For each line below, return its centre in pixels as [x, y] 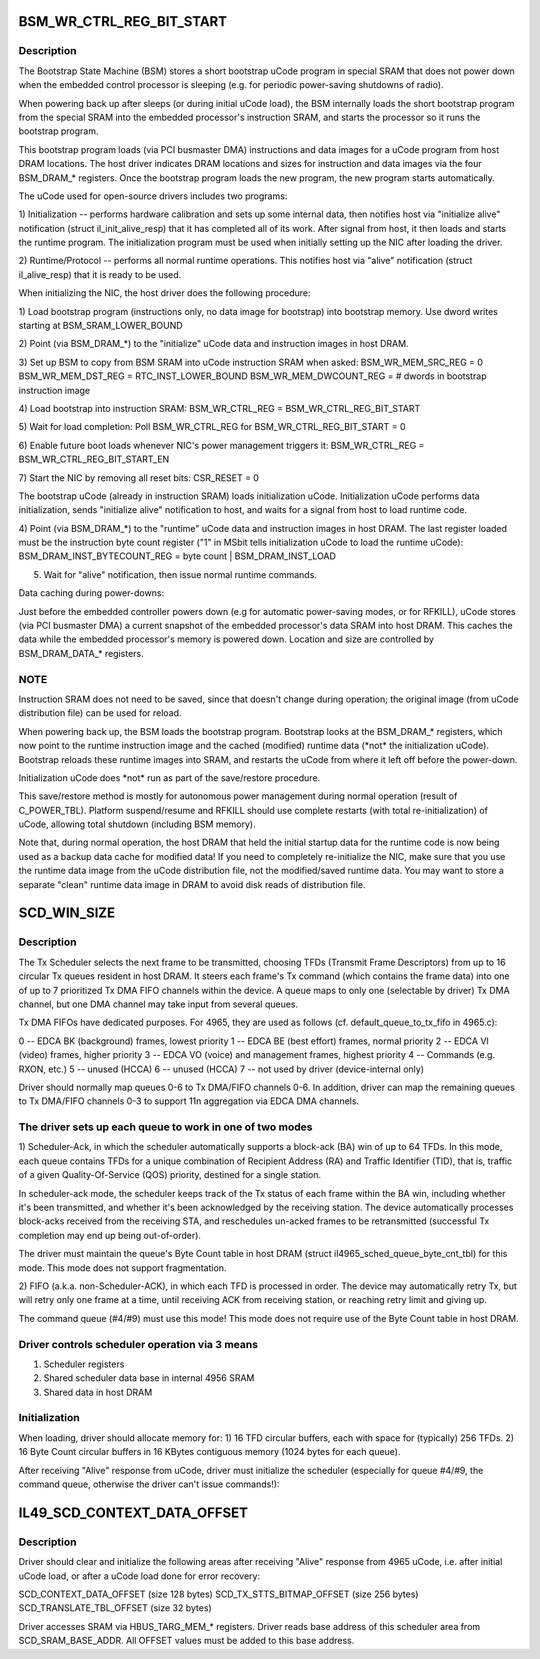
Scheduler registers [84, 1364]
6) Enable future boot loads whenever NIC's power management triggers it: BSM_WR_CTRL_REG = [221, 445]
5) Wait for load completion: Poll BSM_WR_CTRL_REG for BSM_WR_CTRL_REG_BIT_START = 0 [212, 427]
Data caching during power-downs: [91, 593]
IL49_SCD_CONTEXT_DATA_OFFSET [133, 1512]
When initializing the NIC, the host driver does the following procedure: [164, 293]
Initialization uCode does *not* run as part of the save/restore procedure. [169, 777]
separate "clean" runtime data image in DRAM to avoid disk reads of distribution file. [192, 884]
